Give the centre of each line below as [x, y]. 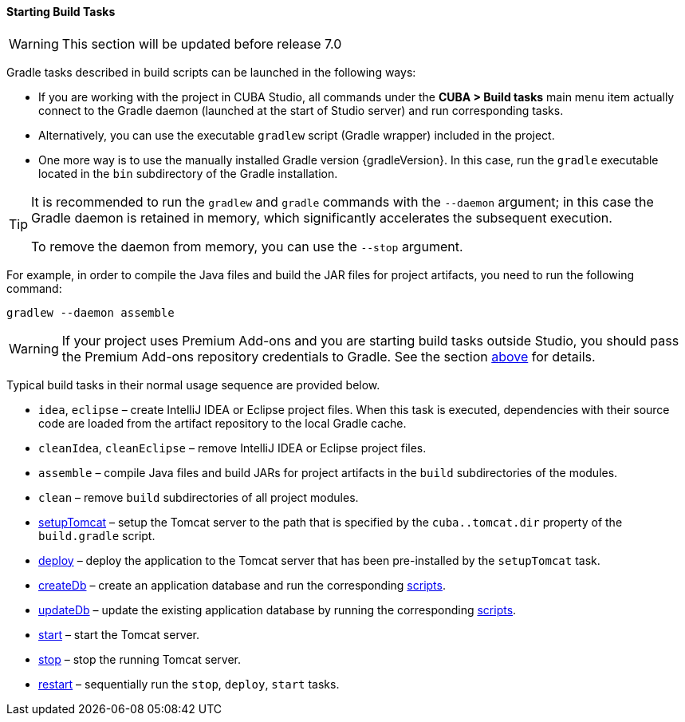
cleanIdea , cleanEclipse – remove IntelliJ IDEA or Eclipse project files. [232, 448]
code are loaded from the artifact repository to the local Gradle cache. [222, 423]
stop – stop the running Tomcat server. [140, 659]
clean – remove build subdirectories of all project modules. [199, 497]
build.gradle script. [97, 535]
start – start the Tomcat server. [119, 634]
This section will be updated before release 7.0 [202, 43]
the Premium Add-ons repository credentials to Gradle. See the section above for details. [329, 356]
